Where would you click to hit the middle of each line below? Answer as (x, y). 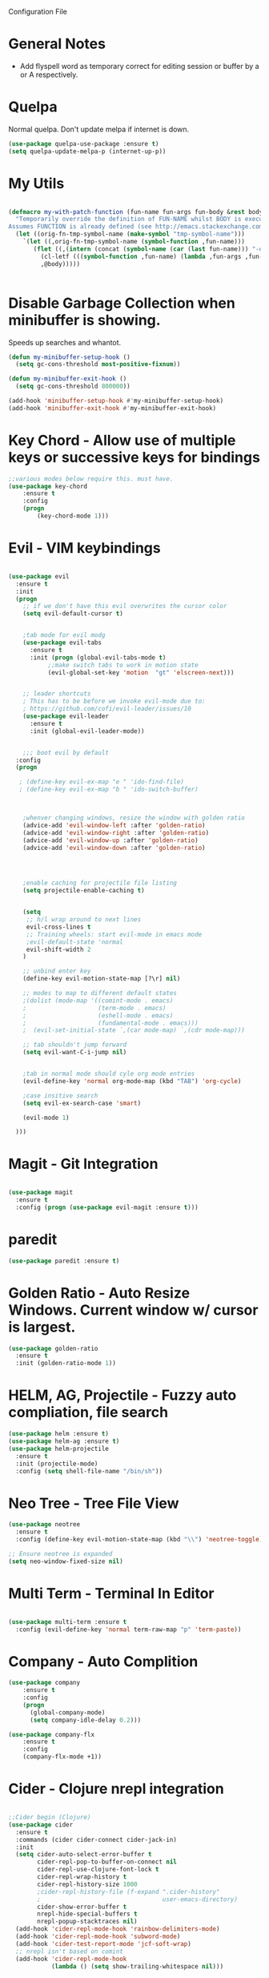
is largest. (42, 1327)
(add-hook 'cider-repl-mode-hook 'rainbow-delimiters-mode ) (118, 1929)
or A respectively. (49, 75)
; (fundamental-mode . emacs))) (110, 1023)
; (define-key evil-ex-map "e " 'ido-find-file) (101, 782)
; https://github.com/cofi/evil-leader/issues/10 (107, 709)
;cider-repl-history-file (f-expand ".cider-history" (128, 1891)
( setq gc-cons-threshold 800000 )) (73, 387)
